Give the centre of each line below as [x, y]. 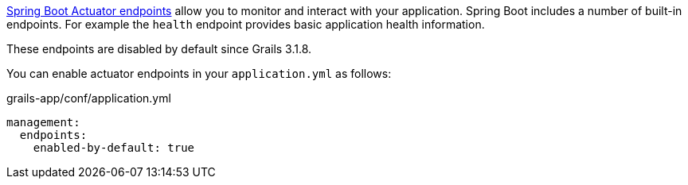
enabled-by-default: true [114, 148]
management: [43, 122]
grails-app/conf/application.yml [89, 98]
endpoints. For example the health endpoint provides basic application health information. [246, 24]
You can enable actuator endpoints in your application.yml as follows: [199, 73]
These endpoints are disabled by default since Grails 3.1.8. [159, 49]
